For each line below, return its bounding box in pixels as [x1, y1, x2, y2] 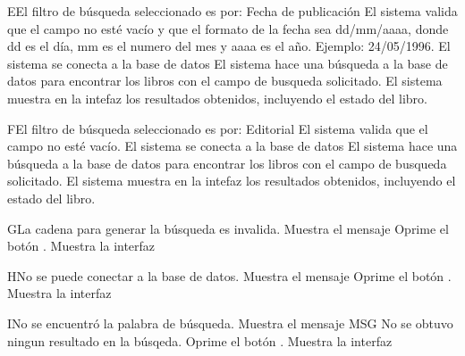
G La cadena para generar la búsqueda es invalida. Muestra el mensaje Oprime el [7, 219, 449, 237]
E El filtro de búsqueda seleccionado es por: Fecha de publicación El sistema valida [7, 2, 458, 20]
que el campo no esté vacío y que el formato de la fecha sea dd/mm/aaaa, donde [7, 19, 449, 37]
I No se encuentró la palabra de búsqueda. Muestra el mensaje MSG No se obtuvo [7, 313, 453, 332]
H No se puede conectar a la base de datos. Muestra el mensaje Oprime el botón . [7, 266, 452, 285]
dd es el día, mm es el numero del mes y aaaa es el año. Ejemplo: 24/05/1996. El [7, 37, 451, 55]
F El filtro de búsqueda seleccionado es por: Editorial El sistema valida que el [7, 119, 428, 137]
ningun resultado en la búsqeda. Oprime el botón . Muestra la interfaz [7, 331, 393, 350]
